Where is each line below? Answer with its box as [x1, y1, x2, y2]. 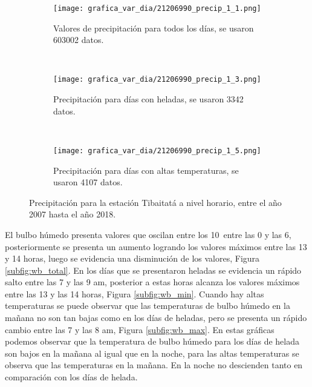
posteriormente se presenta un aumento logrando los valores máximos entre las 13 [5, 240, 307, 253]
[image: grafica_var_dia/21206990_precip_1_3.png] [53, 75, 261, 84]
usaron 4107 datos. [53, 176, 123, 188]
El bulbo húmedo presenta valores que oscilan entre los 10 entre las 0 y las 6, [5, 228, 291, 240]
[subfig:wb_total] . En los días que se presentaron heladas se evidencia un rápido [5, 263, 302, 276]
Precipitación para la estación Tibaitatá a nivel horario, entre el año [29, 196, 282, 208]
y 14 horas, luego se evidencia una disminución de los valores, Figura [5, 252, 260, 265]
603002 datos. [53, 33, 104, 46]
